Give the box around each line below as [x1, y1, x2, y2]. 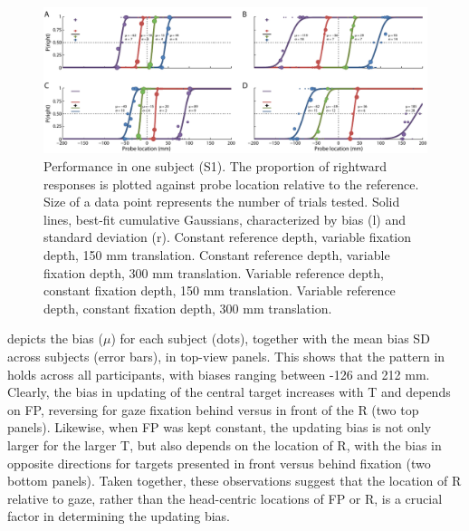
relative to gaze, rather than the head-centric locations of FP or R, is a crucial [7, 488, 443, 507]
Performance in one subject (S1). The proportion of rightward [43, 157, 387, 176]
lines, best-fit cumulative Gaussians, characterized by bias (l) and [43, 209, 407, 228]
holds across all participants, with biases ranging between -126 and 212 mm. [7, 364, 430, 383]
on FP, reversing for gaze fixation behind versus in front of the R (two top [7, 400, 419, 419]
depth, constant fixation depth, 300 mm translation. [43, 298, 332, 317]
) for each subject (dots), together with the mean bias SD [110, 329, 430, 348]
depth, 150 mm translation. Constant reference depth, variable [43, 246, 390, 265]
